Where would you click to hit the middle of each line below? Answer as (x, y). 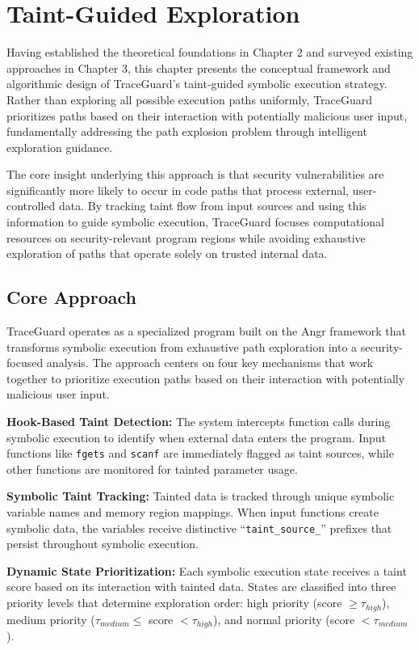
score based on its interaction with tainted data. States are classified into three (201, 587)
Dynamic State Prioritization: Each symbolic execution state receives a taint (207, 570)
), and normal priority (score (284, 619)
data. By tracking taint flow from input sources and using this (212, 206)
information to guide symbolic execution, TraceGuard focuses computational (195, 222)
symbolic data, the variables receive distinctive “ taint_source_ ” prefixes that (199, 528)
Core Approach (71, 297)
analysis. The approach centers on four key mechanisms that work (210, 363)
